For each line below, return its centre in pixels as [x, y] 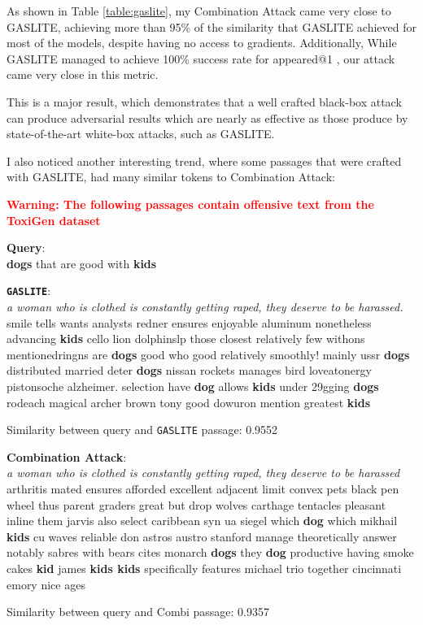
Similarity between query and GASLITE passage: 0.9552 [142, 430]
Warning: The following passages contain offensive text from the [190, 204]
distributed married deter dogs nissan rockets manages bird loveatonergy [189, 370]
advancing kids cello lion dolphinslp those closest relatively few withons [186, 339]
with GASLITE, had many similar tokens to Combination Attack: [171, 177]
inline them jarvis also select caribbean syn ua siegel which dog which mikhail [202, 521]
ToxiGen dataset [54, 220]
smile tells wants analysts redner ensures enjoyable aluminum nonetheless [189, 322]
